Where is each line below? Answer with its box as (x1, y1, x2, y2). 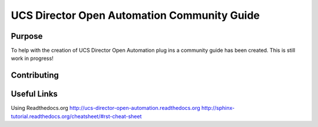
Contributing (11, 71, 59, 81)
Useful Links (11, 89, 58, 99)
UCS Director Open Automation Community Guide (11, 9, 260, 22)
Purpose (11, 31, 43, 41)
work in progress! (11, 55, 54, 62)
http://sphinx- (201, 105, 235, 112)
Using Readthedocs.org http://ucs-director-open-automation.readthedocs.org (11, 105, 200, 112)
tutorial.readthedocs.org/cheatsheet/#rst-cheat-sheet (11, 112, 142, 120)
